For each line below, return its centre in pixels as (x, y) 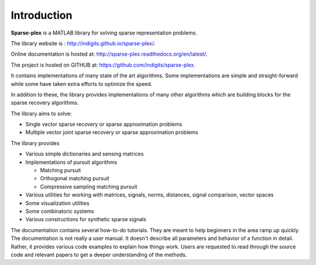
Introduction (42, 15)
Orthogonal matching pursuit (75, 178)
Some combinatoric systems (60, 211)
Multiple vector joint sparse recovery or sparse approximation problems (112, 132)
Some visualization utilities (58, 203)
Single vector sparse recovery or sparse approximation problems (104, 124)
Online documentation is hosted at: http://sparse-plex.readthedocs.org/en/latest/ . (109, 54)
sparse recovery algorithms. (45, 103)
